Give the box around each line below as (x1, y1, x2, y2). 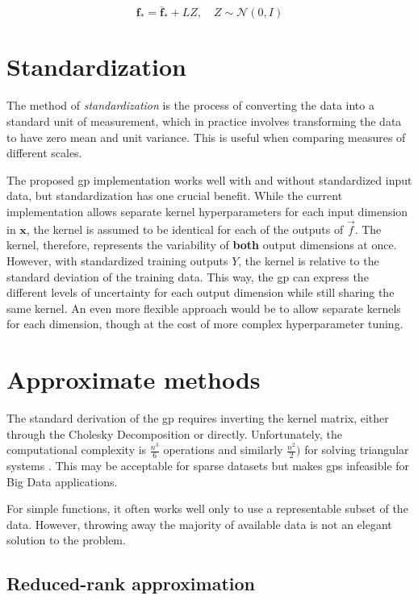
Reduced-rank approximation (6, 571, 256, 596)
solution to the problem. (6, 531, 126, 548)
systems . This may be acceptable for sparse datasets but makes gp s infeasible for (6, 457, 410, 474)
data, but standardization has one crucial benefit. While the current (6, 187, 343, 204)
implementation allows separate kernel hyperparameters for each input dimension (6, 202, 408, 219)
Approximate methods (6, 363, 261, 396)
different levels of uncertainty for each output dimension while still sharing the (6, 284, 395, 301)
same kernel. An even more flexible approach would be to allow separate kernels (6, 299, 401, 316)
